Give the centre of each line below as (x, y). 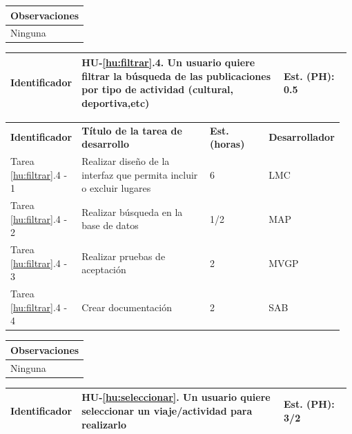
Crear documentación (127, 307)
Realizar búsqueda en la (132, 211)
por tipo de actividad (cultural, (158, 89)
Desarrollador (302, 137)
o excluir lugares (116, 188)
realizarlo (104, 424)
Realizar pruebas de (124, 256)
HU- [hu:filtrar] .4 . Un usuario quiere (168, 62)
